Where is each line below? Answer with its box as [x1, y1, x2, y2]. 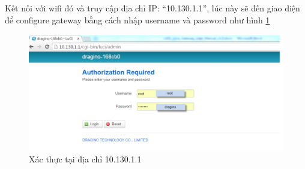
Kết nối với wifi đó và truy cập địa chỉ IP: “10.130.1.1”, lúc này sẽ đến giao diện [5, 2, 300, 14]
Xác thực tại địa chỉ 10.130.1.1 [29, 153, 142, 165]
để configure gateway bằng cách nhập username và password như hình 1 [5, 13, 270, 26]
